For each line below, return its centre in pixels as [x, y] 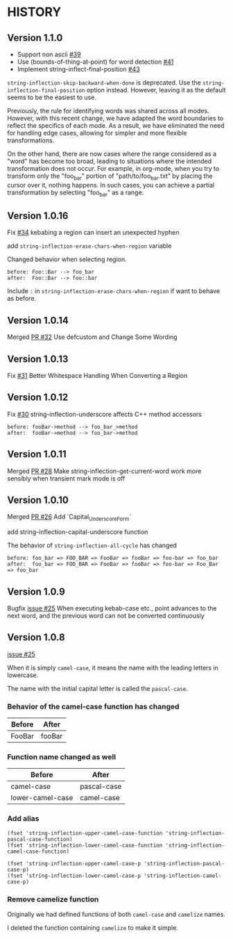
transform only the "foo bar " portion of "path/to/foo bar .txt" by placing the [110, 176]
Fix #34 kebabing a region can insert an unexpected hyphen [93, 233]
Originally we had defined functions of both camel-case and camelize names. [116, 915]
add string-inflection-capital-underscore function [78, 532]
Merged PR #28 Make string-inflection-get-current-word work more [104, 471]
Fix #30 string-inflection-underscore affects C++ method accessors [105, 414]
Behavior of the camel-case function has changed [93, 706]
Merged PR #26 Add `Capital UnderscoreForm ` [69, 518]
